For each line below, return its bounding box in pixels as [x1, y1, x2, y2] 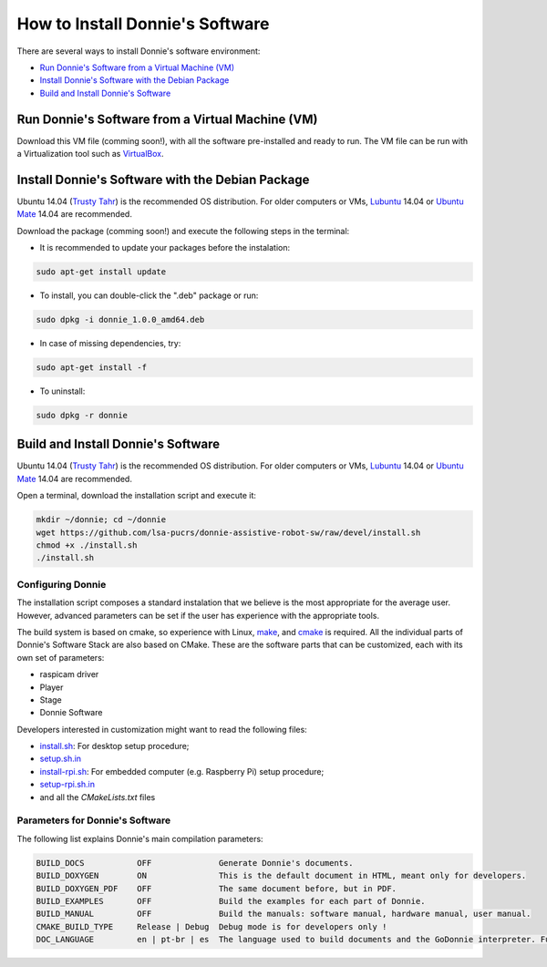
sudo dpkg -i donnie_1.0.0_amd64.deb [36, 314, 205, 325]
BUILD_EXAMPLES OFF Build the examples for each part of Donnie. [36, 896, 426, 906]
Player [39, 682, 64, 693]
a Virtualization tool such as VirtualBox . [16, 149, 164, 159]
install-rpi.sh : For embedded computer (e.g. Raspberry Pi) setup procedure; [39, 766, 325, 777]
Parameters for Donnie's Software [16, 814, 171, 827]
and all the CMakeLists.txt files [39, 791, 156, 802]
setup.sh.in [39, 753, 82, 765]
